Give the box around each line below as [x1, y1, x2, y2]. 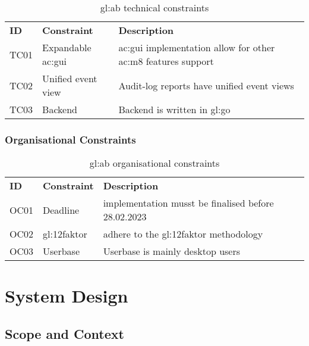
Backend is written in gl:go [118, 102, 231, 116]
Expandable [42, 40, 92, 54]
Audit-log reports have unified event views [118, 78, 294, 92]
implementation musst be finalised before [103, 196, 274, 210]
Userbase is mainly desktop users [103, 244, 241, 258]
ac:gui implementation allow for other [118, 40, 275, 54]
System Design [5, 283, 128, 308]
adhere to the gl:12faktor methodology [103, 227, 263, 241]
